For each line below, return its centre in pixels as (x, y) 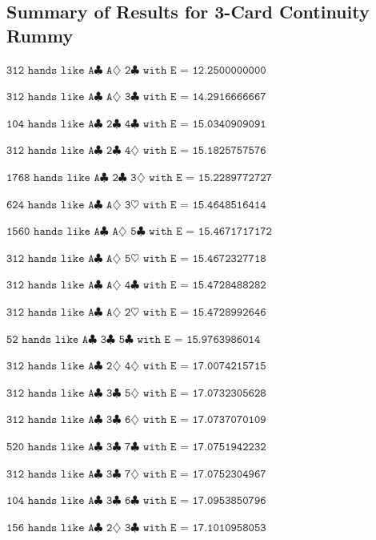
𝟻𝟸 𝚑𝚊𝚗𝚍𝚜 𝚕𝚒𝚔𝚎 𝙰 (48, 339)
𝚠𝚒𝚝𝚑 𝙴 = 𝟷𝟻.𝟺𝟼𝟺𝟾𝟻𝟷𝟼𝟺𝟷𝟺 (204, 205)
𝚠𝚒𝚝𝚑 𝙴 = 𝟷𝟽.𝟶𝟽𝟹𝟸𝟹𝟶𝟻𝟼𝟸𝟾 (204, 393)
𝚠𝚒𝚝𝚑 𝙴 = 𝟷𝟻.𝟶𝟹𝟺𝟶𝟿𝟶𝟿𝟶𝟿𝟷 (204, 124)
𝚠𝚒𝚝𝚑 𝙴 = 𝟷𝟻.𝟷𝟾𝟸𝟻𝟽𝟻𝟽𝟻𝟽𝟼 (204, 151)
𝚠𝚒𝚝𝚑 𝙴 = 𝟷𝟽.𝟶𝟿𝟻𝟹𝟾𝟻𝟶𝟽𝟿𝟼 (204, 501)
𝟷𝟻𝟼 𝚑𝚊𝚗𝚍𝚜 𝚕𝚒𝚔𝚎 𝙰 (50, 528)
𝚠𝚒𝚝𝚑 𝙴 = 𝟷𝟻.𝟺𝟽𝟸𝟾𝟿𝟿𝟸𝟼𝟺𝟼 (204, 312)
